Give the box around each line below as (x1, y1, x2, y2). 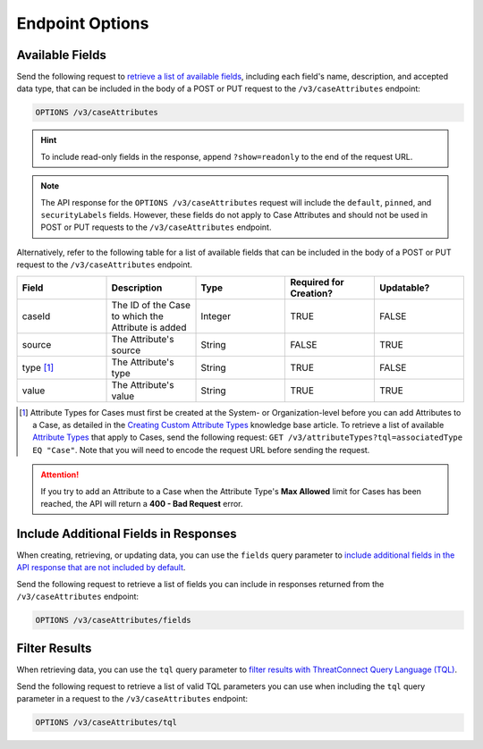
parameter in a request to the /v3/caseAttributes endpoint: (16, 694, 249, 704)
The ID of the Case (111, 299, 191, 311)
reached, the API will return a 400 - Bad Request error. (40, 498, 243, 509)
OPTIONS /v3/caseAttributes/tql (35, 718, 178, 728)
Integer (200, 309, 232, 322)
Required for (290, 275, 344, 288)
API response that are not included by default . (16, 562, 186, 573)
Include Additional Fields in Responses (16, 526, 237, 541)
